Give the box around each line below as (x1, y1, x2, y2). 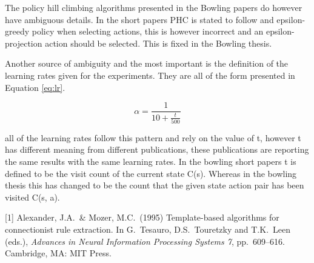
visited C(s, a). (5, 190, 60, 203)
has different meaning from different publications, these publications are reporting (5, 143, 309, 156)
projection (5, 36, 42, 49)
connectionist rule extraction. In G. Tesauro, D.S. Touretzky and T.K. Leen (5, 223, 291, 236)
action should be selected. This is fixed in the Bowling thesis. (45, 36, 272, 49)
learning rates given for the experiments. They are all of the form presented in (5, 68, 295, 81)
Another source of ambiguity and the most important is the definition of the (5, 57, 289, 70)
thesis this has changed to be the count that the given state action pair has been (5, 179, 304, 191)
